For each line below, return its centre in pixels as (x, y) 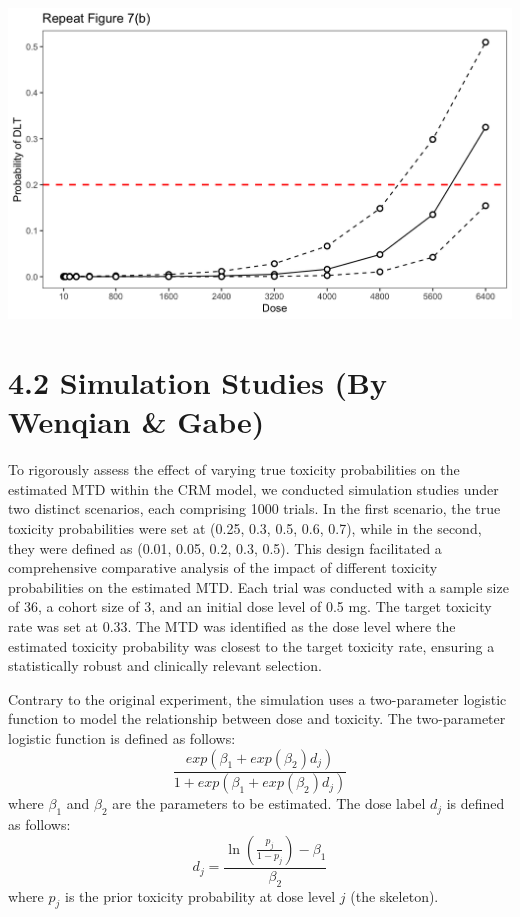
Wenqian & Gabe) (136, 421)
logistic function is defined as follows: (122, 737)
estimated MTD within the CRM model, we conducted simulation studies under (253, 488)
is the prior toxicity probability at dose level (200, 895)
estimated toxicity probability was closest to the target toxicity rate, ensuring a (251, 645)
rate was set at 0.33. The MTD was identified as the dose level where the (232, 626)
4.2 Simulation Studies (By (197, 382)
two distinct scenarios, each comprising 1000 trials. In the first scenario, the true (254, 508)
